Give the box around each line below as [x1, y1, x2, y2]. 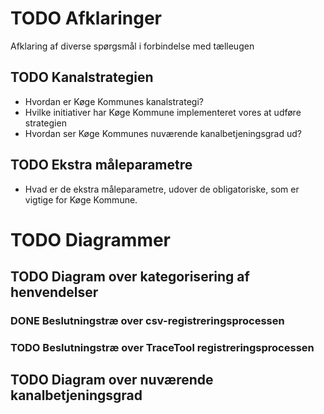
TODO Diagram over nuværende [10, 372, 214, 389]
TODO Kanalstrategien [10, 69, 154, 86]
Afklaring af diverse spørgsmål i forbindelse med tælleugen [10, 40, 255, 52]
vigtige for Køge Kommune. [24, 193, 138, 206]
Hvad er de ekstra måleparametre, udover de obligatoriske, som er [24, 183, 300, 195]
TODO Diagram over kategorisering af [10, 268, 250, 286]
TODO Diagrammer [10, 228, 172, 251]
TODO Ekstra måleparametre [10, 157, 193, 174]
